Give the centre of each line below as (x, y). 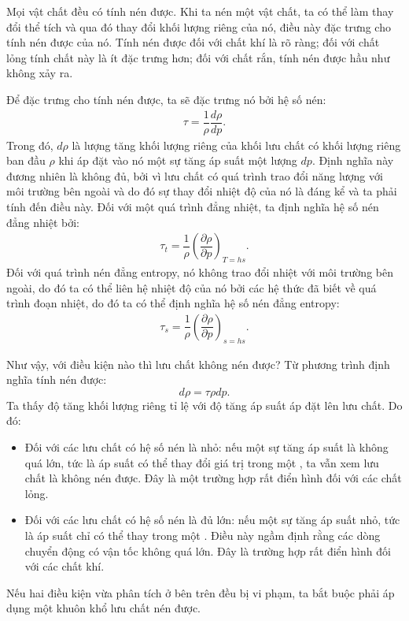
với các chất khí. (64, 566)
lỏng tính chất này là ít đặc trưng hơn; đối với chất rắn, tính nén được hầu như (198, 57)
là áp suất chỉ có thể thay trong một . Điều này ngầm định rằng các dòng (203, 535)
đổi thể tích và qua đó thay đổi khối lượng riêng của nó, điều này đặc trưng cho (199, 26)
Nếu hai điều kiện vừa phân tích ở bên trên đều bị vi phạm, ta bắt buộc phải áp (201, 592)
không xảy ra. (40, 73)
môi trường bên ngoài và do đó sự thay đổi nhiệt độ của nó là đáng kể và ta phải (202, 191)
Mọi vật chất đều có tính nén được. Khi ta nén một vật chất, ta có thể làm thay (200, 11)
